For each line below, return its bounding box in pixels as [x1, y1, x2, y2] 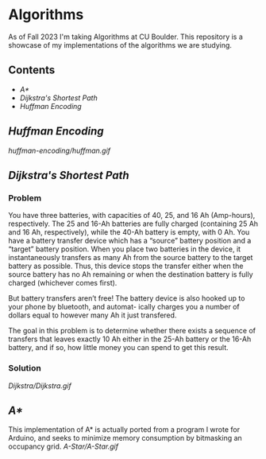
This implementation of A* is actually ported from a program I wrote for [8, 425, 241, 434]
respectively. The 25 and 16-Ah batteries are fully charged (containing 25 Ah [8, 219, 259, 228]
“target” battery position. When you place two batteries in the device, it [8, 244, 241, 254]
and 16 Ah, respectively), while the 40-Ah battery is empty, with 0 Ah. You [8, 228, 250, 237]
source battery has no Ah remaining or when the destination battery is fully [8, 270, 253, 279]
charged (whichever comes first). [8, 278, 118, 288]
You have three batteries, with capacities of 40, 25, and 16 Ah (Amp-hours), [8, 211, 256, 220]
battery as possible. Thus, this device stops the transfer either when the [8, 261, 244, 271]
